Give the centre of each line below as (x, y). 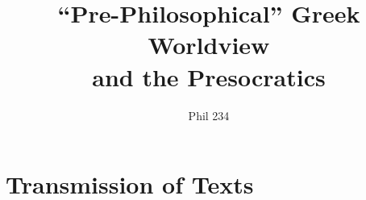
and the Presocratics (209, 76)
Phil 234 (209, 115)
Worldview (209, 45)
